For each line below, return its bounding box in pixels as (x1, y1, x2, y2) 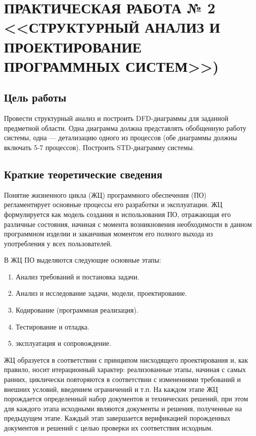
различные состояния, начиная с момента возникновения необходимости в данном (4, 218, 252, 229)
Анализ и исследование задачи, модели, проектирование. (15, 288, 187, 298)
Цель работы (4, 90, 66, 105)
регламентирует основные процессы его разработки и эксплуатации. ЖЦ (4, 199, 223, 210)
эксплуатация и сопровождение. (15, 338, 111, 348)
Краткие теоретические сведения (4, 166, 162, 181)
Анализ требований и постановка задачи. (15, 271, 140, 281)
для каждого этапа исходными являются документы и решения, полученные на (4, 403, 242, 413)
